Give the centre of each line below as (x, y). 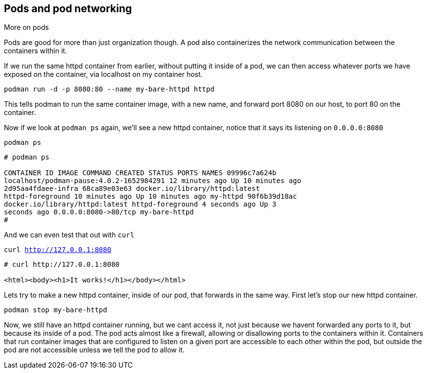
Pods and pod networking (68, 9)
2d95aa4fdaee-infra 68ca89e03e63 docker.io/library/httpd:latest (132, 189)
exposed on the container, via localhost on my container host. (103, 74)
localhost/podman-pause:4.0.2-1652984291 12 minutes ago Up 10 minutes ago (153, 181)
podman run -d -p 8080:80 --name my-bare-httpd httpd (109, 89)
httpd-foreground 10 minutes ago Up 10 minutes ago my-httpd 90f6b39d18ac (151, 197)
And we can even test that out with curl (69, 235)
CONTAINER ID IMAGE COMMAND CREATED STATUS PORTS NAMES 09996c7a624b (140, 173)
